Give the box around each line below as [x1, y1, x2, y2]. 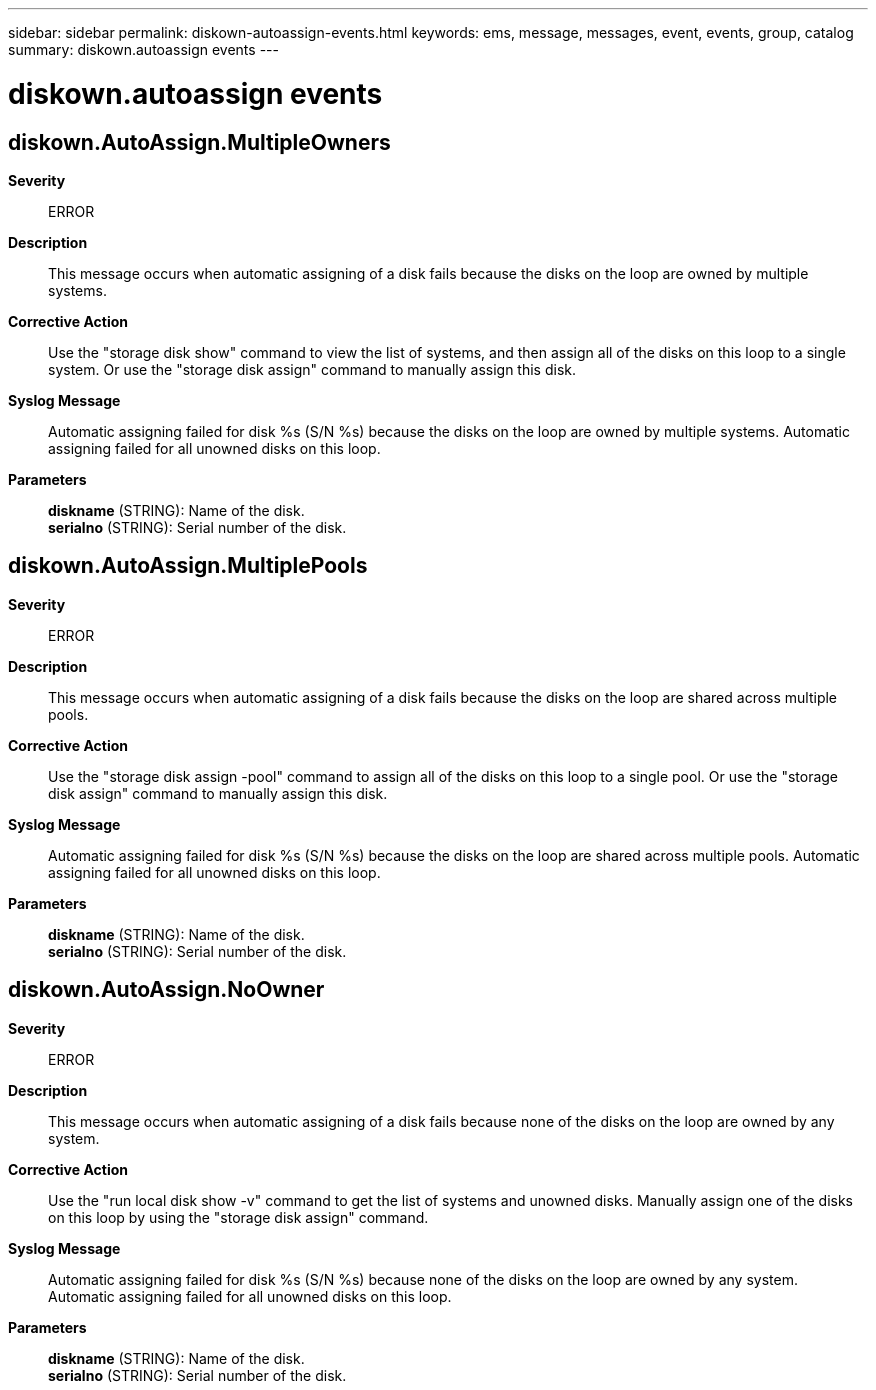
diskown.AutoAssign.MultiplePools [8, 553, 368, 579]
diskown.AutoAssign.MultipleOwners [8, 129, 391, 155]
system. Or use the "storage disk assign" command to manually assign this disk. [48, 360, 577, 378]
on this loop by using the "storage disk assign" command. [48, 1208, 429, 1226]
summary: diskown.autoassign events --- [8, 41, 279, 58]
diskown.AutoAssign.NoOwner [8, 977, 325, 1003]
